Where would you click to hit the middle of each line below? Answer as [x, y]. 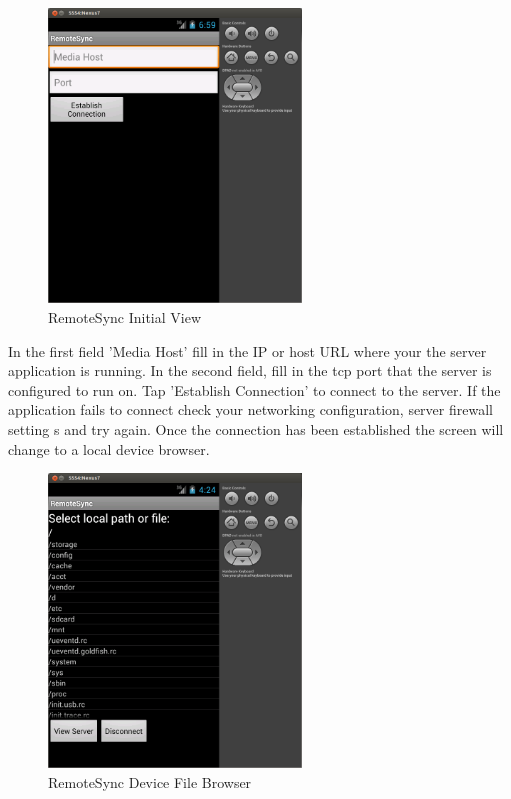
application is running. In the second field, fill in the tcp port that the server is [250, 370]
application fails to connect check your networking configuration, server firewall [250, 409]
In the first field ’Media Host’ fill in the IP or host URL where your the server [247, 350]
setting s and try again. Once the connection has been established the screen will [256, 428]
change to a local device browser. [109, 448]
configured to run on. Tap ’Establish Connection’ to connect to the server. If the [254, 389]
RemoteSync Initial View [125, 316]
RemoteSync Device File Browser [150, 782]
